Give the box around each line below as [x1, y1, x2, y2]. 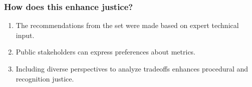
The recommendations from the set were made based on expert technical [16, 20, 239, 30]
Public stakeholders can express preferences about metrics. [16, 46, 196, 57]
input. [16, 29, 35, 40]
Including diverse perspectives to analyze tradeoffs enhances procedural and [16, 63, 248, 73]
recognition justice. [16, 73, 74, 83]
